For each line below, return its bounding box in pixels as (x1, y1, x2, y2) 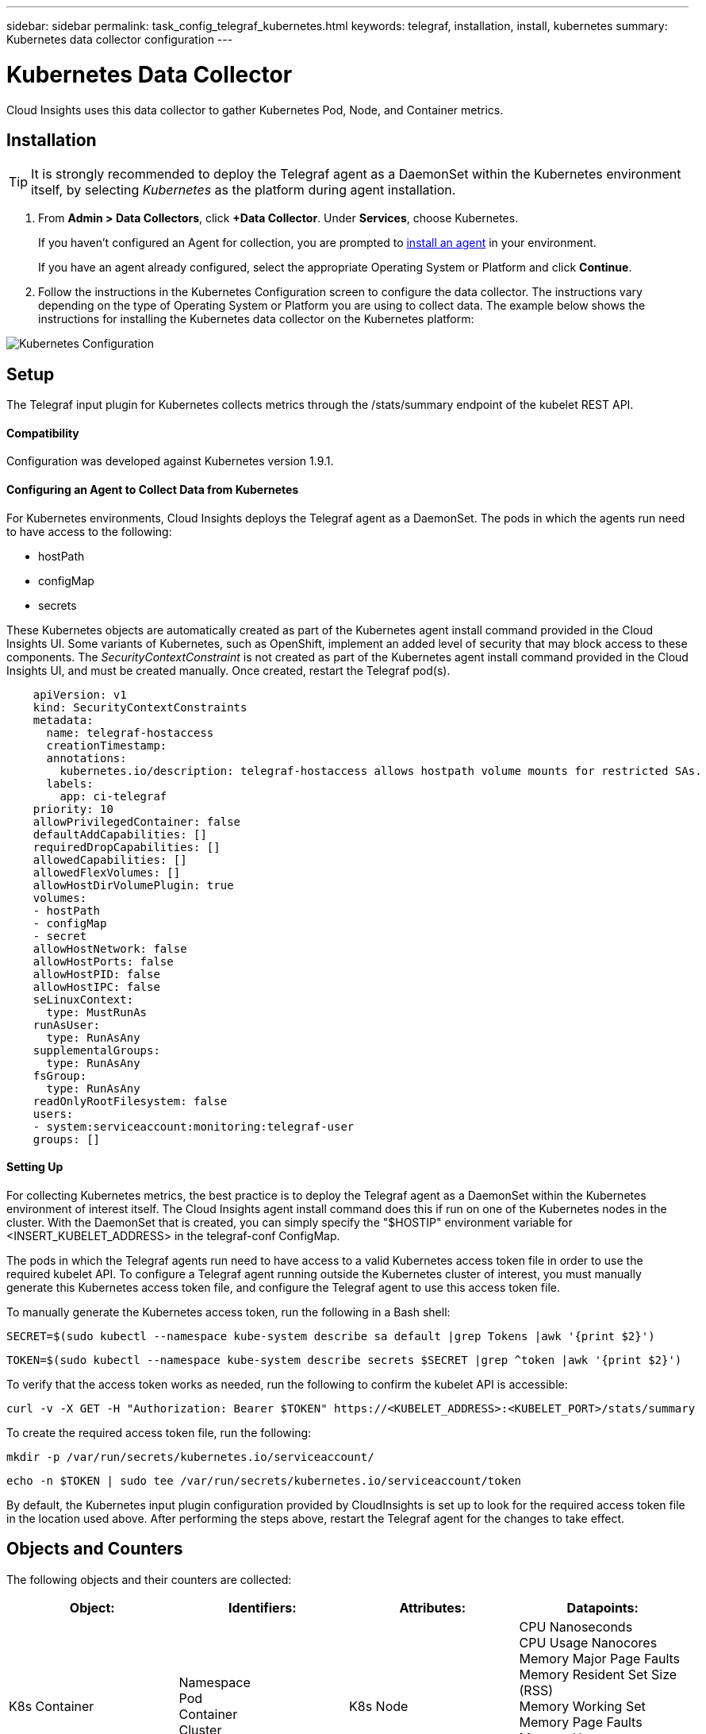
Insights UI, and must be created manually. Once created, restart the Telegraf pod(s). (6, 663, 451, 677)
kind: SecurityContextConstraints (33, 700, 247, 714)
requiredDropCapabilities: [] (33, 840, 221, 854)
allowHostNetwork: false (33, 942, 187, 955)
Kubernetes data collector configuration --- (6, 33, 233, 46)
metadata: (33, 713, 94, 726)
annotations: (46, 751, 127, 765)
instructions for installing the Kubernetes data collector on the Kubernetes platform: (38, 312, 474, 326)
